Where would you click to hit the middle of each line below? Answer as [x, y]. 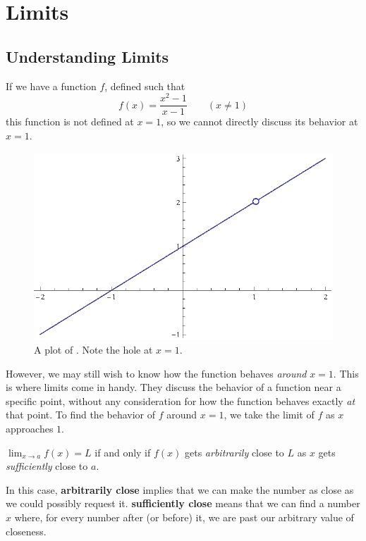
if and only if [123, 452]
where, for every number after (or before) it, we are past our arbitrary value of [184, 517]
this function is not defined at [70, 122]
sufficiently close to [47, 466]
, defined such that [145, 86]
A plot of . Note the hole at [93, 350]
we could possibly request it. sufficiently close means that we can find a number [183, 503]
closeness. [26, 531]
